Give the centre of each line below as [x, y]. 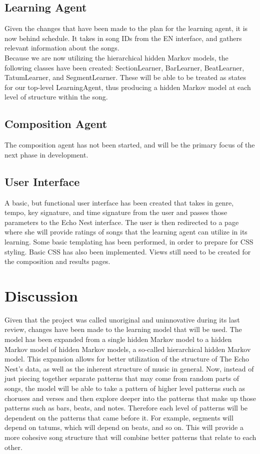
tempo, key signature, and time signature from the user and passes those [116, 212]
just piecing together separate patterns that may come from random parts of [122, 378]
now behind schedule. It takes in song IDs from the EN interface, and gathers [123, 38]
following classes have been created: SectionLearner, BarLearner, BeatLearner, [124, 67]
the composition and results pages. [57, 261]
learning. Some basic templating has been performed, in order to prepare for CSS [129, 241]
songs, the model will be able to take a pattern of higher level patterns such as [125, 388]
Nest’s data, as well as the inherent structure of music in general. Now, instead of [129, 368]
